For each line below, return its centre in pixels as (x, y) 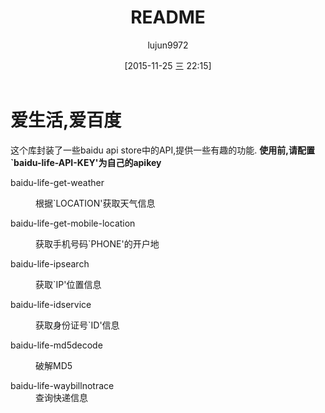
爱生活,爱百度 (66, 120)
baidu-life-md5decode (56, 345)
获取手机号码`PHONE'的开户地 (97, 243)
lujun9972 (168, 45)
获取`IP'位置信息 (68, 284)
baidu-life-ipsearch (50, 263)
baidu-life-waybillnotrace (62, 385)
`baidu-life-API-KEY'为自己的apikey (86, 162)
